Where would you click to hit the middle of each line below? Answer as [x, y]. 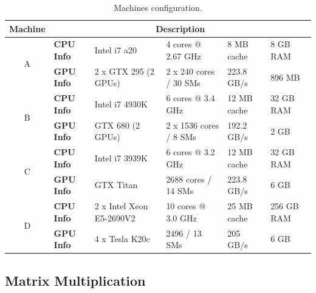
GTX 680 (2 [117, 125]
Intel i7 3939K [121, 157]
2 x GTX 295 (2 [124, 71]
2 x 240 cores [191, 71]
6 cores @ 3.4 [191, 98]
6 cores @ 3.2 [191, 152]
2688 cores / [189, 179]
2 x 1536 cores [193, 125]
